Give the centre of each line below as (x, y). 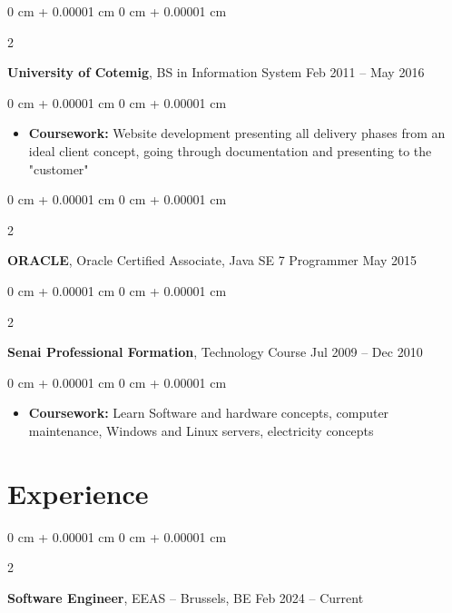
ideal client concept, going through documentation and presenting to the (230, 150)
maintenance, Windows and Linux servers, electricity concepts (201, 430)
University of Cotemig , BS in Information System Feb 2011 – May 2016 (216, 72)
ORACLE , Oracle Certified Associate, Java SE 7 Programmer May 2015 (212, 260)
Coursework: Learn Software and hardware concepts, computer (209, 413)
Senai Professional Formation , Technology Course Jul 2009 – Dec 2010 (215, 352)
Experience (78, 493)
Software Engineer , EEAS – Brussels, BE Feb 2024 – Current (186, 597)
